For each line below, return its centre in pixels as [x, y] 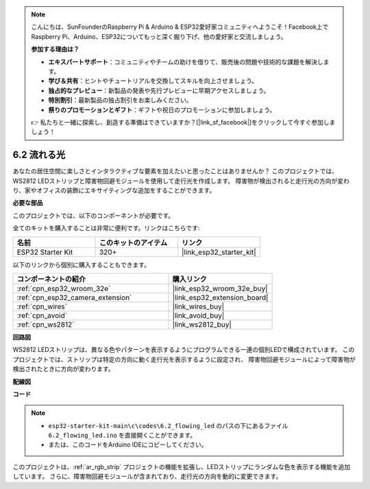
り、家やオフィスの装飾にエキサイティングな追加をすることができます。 [114, 190]
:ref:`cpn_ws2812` [46, 324]
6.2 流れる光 [39, 155]
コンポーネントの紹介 [51, 279]
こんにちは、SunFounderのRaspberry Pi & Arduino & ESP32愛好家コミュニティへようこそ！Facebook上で [180, 27]
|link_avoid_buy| [198, 315]
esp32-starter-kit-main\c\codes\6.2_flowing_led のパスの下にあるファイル [168, 425]
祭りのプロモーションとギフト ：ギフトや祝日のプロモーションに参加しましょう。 [162, 110]
